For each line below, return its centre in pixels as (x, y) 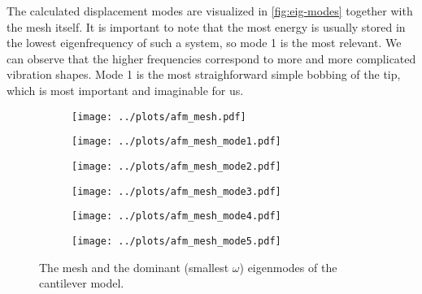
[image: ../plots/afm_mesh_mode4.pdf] (176, 216)
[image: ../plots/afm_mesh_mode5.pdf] (176, 241)
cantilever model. (82, 283)
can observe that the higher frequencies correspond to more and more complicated (211, 58)
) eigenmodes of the (288, 267)
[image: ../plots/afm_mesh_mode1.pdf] (176, 142)
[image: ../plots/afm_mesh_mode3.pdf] (176, 191)
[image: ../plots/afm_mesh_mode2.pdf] (176, 166)
